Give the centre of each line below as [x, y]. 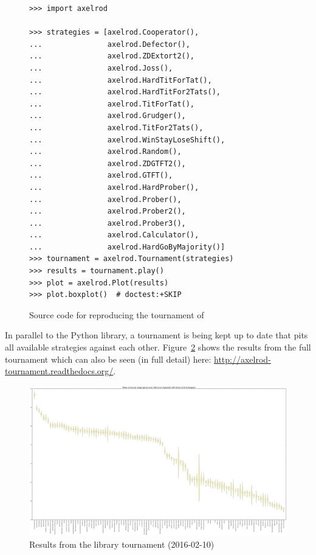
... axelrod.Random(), [105, 152]
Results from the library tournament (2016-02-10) [122, 544]
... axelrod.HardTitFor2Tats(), [125, 92]
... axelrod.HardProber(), [114, 187]
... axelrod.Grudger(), [108, 116]
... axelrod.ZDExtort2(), [112, 56]
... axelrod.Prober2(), [108, 211]
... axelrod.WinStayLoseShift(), [127, 140]
